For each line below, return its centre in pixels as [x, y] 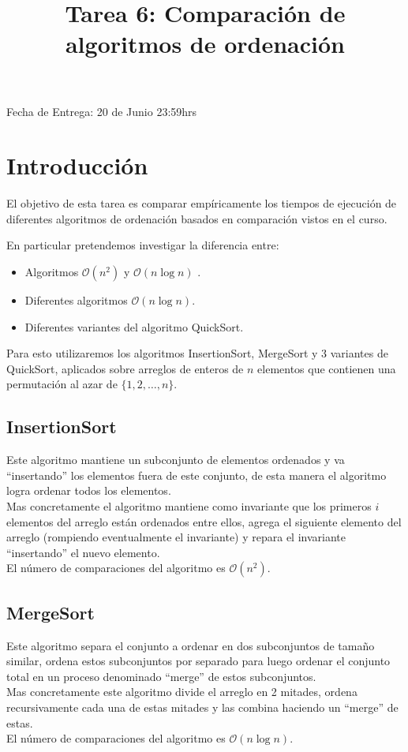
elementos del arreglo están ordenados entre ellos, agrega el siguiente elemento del [204, 521]
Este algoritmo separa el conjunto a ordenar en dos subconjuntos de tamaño [191, 645]
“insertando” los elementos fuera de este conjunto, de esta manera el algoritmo [197, 475]
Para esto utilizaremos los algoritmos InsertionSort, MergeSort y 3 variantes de [197, 353]
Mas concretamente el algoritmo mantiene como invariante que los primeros [189, 506]
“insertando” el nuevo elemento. [83, 552]
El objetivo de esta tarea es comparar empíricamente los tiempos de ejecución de [202, 203]
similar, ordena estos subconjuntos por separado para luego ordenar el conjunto [198, 661]
